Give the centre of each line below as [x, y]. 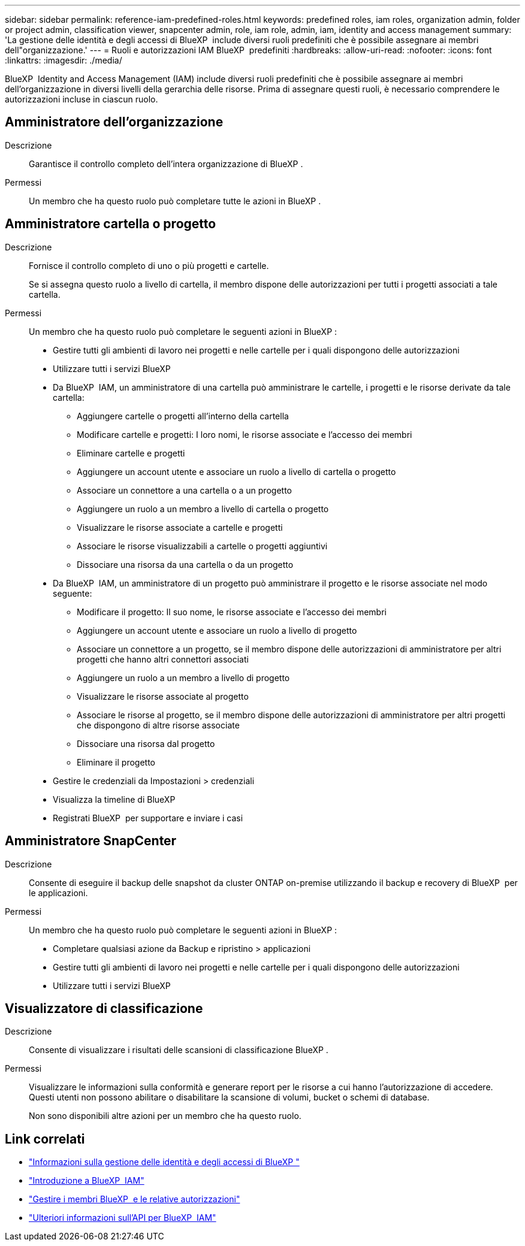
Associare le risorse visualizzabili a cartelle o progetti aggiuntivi [202, 546]
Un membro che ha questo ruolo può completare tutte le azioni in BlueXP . [175, 201]
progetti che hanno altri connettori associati [163, 659]
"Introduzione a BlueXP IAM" [87, 1181]
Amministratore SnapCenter [91, 841]
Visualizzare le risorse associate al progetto [163, 696]
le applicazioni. [58, 893]
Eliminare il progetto [116, 762]
